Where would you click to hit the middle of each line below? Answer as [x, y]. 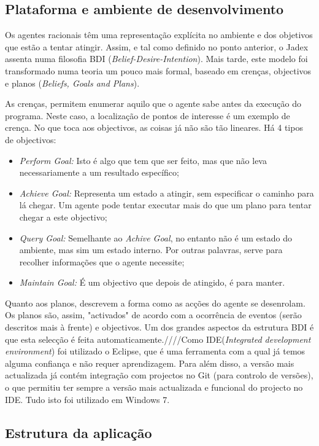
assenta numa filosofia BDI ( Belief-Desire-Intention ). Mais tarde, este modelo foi [156, 59]
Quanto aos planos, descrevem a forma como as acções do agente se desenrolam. [155, 303]
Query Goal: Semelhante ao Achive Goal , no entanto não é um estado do [156, 237]
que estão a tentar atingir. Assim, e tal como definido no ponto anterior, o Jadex [157, 46]
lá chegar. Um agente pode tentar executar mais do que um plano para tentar [165, 205]
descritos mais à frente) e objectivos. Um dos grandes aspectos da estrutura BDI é [159, 327]
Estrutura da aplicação [79, 432]
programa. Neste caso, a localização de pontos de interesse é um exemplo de [148, 115]
